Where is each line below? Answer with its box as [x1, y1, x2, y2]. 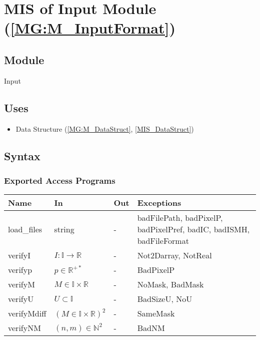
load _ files [8, 223, 42, 235]
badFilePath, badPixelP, [137, 212, 223, 224]
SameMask [137, 307, 175, 319]
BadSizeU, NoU [137, 293, 192, 305]
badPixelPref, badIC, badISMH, [137, 223, 250, 235]
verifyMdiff [8, 307, 46, 319]
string [54, 223, 74, 235]
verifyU [8, 293, 34, 305]
